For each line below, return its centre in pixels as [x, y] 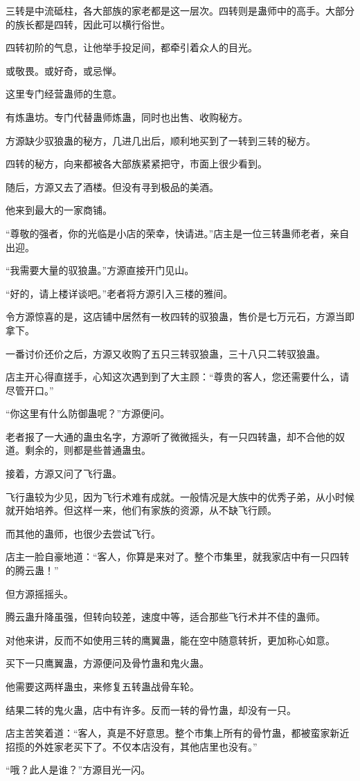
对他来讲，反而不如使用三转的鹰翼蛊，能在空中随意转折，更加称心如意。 [170, 640]
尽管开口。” [30, 390]
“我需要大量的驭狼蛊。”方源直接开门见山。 [100, 270]
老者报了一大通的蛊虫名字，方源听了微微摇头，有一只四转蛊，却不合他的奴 [175, 436]
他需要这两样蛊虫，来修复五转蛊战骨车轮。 [102, 686]
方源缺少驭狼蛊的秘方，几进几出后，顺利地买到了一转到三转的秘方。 [161, 140]
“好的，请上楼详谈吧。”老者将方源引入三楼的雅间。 [119, 293]
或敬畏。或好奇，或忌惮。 [64, 70]
